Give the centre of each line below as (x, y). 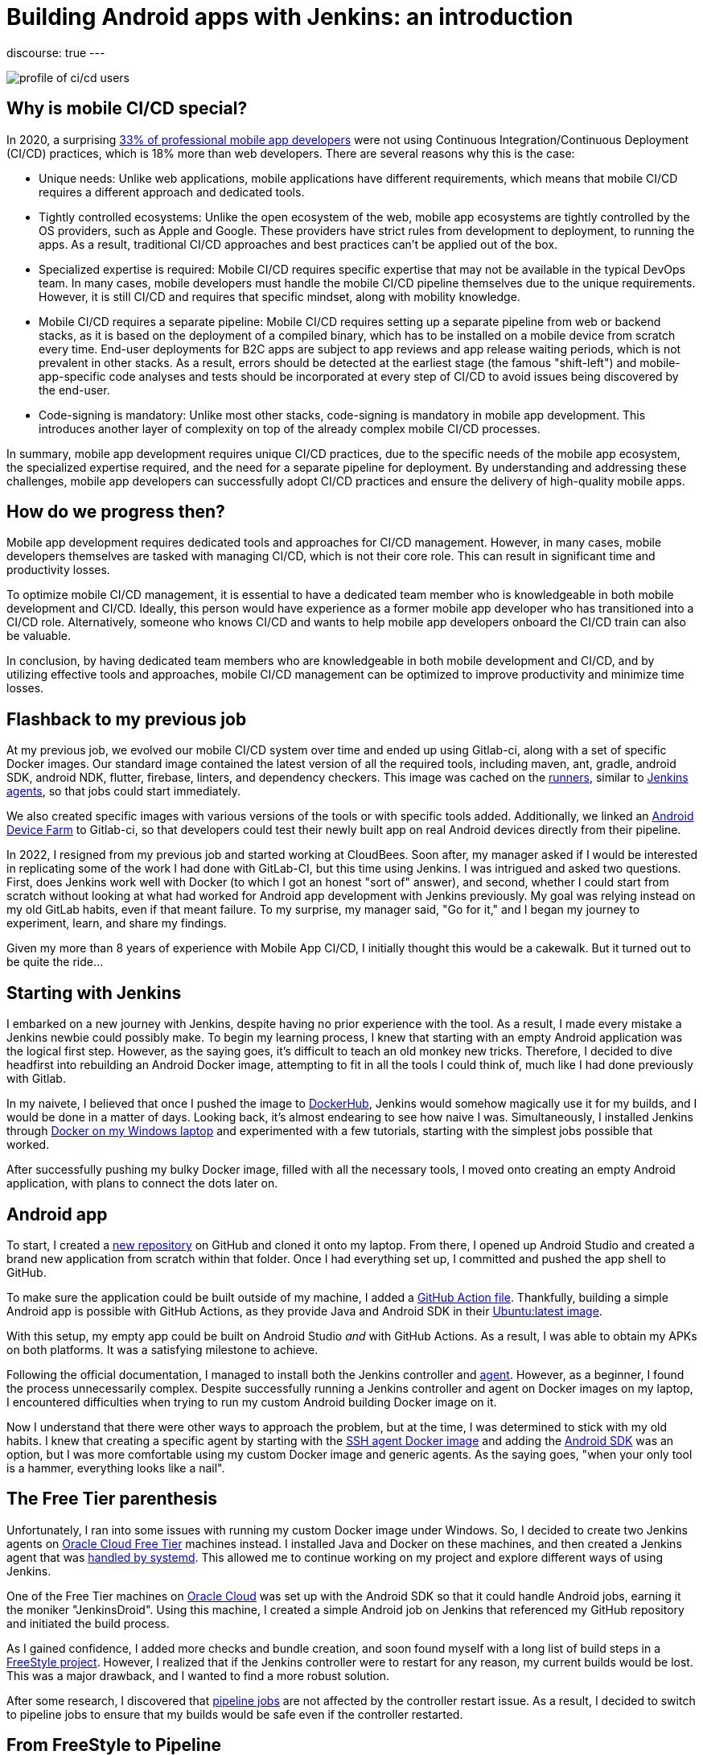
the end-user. (74, 390)
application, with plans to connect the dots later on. (142, 1183)
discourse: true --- (56, 52)
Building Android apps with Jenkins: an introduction (290, 17)
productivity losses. (58, 570)
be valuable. (39, 636)
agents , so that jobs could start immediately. (124, 791)
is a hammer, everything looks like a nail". (116, 1468)
